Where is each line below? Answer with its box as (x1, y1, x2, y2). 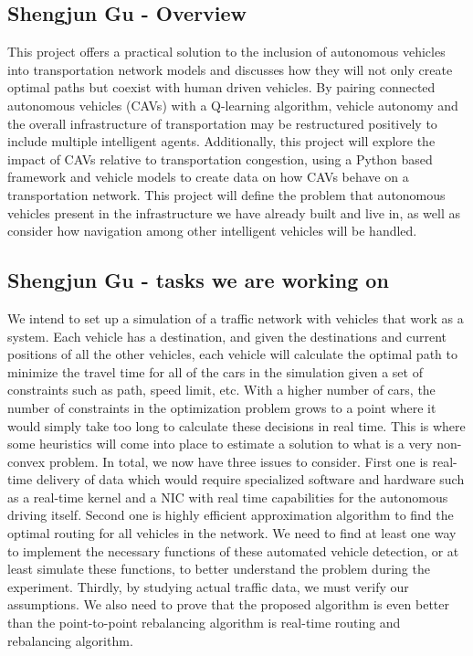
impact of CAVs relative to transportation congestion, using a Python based (7, 149, 433, 168)
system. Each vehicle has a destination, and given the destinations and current (7, 326, 447, 345)
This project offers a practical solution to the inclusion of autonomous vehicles (7, 42, 446, 61)
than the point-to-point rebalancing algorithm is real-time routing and (7, 613, 401, 632)
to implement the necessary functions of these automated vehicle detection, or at (7, 541, 459, 560)
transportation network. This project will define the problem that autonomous (7, 185, 446, 204)
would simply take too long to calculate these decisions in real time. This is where (7, 416, 466, 435)
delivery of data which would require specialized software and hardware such (36, 470, 465, 489)
